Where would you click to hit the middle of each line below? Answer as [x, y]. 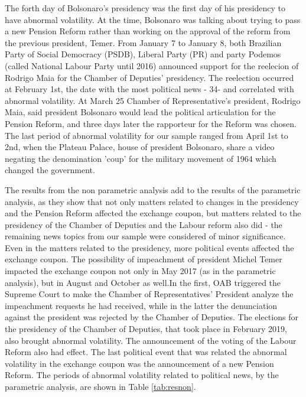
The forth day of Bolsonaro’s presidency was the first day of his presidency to [145, 8]
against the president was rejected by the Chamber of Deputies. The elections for [152, 317]
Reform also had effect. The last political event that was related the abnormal [146, 352]
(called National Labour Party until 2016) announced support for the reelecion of [152, 65]
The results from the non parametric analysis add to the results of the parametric [153, 189]
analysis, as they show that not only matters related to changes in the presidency [152, 201]
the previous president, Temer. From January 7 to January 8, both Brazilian [143, 42]
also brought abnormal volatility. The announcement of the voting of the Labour [151, 340]
